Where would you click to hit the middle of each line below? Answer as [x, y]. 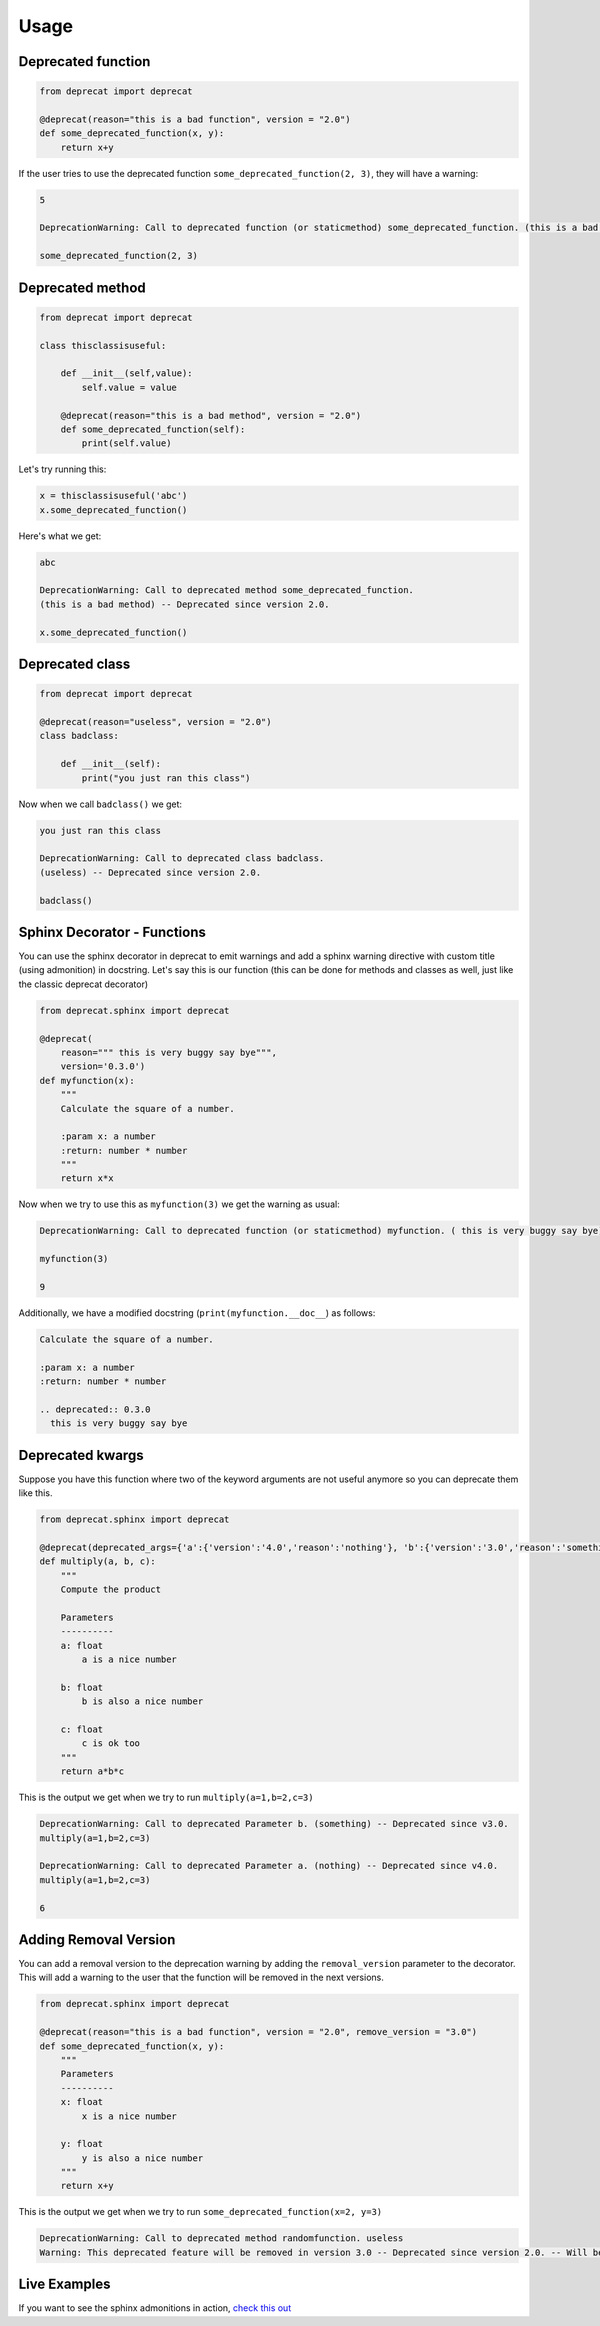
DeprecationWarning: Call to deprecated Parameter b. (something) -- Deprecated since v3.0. [274, 1824]
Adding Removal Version [97, 1939]
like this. [35, 1493]
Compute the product [111, 1589]
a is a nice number [129, 1659]
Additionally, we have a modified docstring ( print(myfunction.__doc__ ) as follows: [197, 1312]
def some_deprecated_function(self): [153, 429]
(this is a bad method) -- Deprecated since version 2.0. [184, 604]
